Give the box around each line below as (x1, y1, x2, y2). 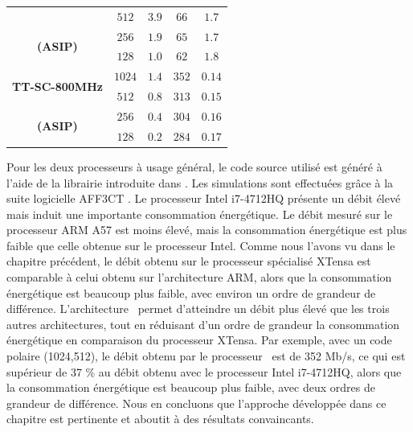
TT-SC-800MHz (12, 77, 103, 94)
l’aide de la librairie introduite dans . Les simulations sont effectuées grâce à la (6, 174, 394, 191)
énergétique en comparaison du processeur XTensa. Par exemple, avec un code (6, 331, 392, 348)
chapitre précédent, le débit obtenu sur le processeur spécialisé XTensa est (6, 253, 371, 269)
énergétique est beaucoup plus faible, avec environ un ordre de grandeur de (6, 284, 376, 301)
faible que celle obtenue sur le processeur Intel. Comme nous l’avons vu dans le (6, 237, 395, 253)
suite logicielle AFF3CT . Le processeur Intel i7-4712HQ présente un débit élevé (6, 190, 401, 207)
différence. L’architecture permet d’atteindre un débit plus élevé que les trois (6, 300, 390, 317)
